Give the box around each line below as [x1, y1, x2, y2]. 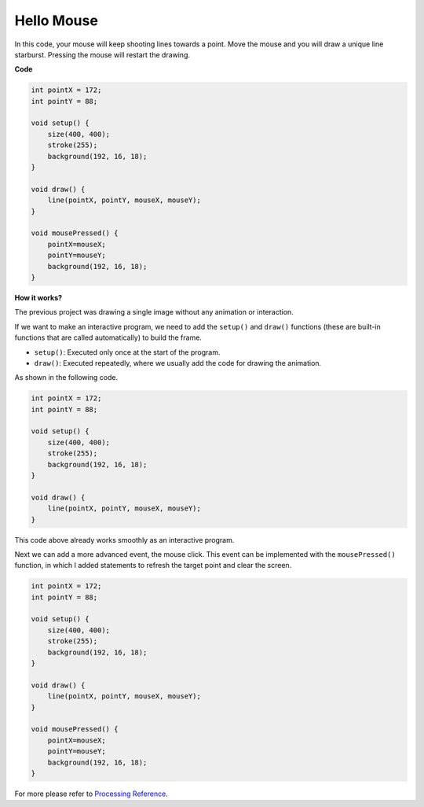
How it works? [14, 293, 63, 302]
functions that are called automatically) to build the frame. [14, 333, 202, 342]
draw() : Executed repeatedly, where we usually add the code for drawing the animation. [34, 358, 322, 367]
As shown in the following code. [14, 373, 118, 382]
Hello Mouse [14, 12, 98, 29]
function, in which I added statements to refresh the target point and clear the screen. [14, 561, 292, 570]
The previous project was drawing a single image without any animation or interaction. [14, 308, 294, 317]
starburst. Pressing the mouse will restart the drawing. [14, 50, 191, 59]
